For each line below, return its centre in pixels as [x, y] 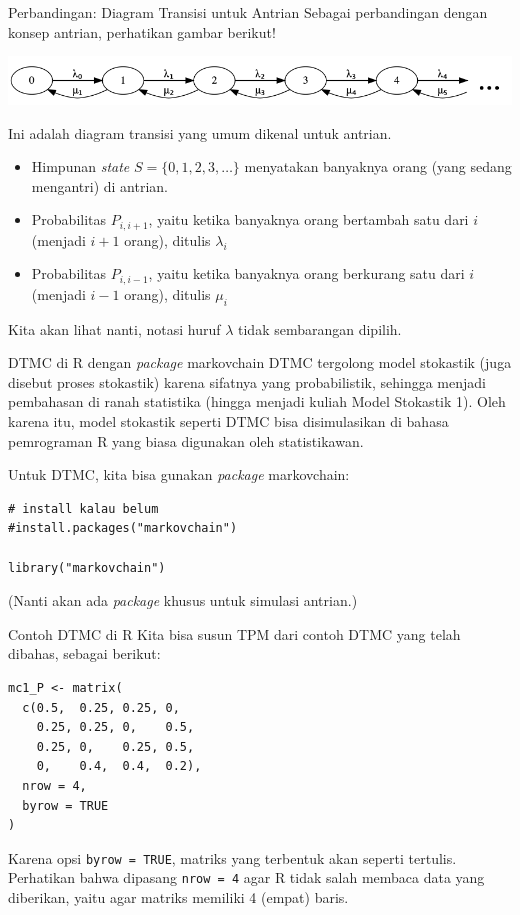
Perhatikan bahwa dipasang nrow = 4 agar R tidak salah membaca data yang [246, 877]
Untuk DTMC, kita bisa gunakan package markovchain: [179, 474]
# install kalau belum [83, 508]
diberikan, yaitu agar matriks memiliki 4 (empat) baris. [178, 897]
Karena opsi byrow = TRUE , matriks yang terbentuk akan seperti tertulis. [232, 857]
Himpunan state [80, 166]
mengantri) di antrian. [100, 185]
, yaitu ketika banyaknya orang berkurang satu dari [306, 273]
